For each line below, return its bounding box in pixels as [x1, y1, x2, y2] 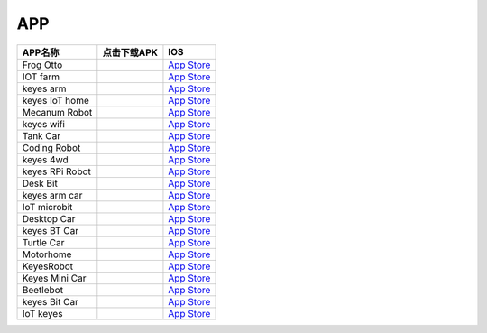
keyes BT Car [22, 224, 79, 236]
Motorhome [22, 248, 72, 261]
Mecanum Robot [22, 106, 93, 118]
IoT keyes [22, 307, 63, 319]
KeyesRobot [22, 260, 74, 273]
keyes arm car [22, 189, 83, 201]
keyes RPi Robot [22, 165, 92, 178]
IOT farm [22, 70, 60, 83]
